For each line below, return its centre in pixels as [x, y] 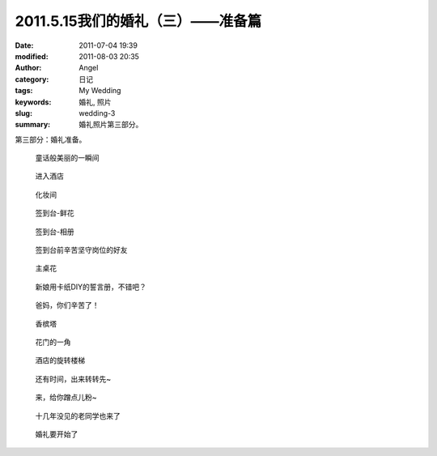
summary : [33, 125]
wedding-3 [97, 113]
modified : [32, 56]
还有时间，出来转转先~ [73, 379]
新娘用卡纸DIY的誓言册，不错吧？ [91, 287]
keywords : [33, 102]
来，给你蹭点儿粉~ [66, 398]
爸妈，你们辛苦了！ [67, 305]
